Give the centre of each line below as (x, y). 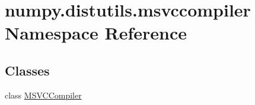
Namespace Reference (96, 33)
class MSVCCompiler (43, 95)
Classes (27, 70)
